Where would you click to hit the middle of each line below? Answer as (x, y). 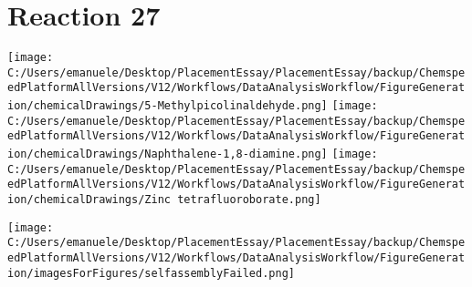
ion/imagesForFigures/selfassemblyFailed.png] (151, 273)
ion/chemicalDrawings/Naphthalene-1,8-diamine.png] (168, 154)
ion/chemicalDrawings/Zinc (89, 200)
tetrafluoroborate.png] (249, 200)
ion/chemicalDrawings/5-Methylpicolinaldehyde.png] (168, 106)
